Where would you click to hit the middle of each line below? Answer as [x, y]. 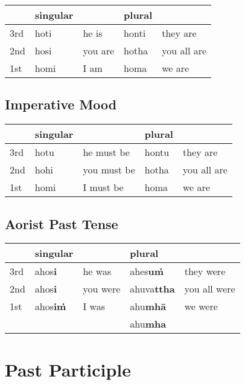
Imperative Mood [61, 104]
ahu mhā [148, 306]
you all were [210, 289]
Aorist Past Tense [62, 223]
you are [99, 50]
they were [205, 271]
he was [97, 271]
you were [102, 289]
